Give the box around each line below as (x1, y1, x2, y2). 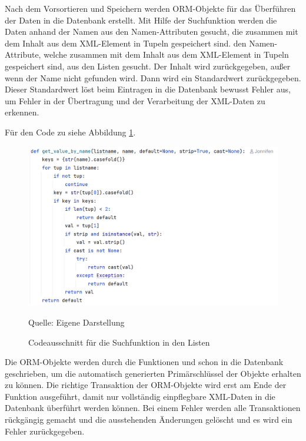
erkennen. (5, 106, 39, 118)
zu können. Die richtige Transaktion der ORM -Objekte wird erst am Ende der (5, 379, 287, 391)
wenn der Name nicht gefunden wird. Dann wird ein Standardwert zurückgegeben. (5, 71, 301, 84)
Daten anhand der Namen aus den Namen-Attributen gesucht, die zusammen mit (5, 25, 298, 38)
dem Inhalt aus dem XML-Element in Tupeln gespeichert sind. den (5, 37, 247, 49)
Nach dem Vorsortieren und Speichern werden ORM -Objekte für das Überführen (5, 2, 296, 14)
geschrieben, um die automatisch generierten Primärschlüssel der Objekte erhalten (5, 367, 301, 379)
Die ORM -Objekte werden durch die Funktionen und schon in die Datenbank (5, 356, 284, 368)
